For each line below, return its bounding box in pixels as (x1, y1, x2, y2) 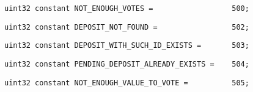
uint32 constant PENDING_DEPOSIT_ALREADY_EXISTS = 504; (4, 59, 249, 68)
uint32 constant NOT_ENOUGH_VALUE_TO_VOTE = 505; (4, 78, 249, 87)
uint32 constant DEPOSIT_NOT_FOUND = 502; (4, 22, 249, 31)
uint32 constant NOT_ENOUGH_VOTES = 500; (4, 4, 249, 13)
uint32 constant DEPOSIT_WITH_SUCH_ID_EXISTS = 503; (4, 41, 249, 50)
